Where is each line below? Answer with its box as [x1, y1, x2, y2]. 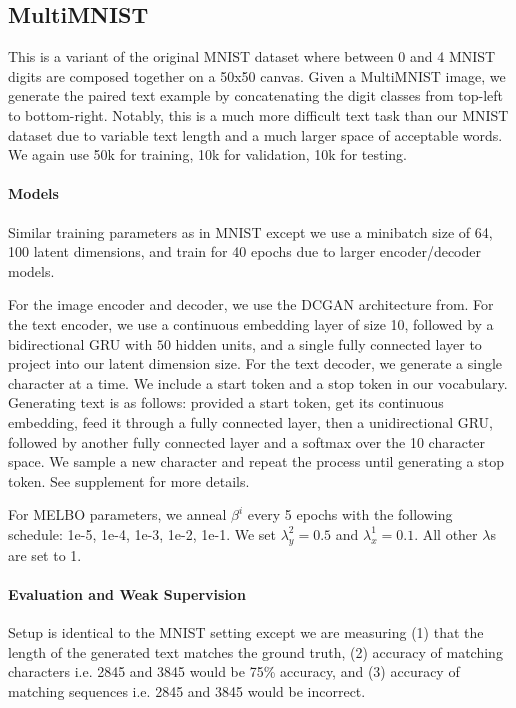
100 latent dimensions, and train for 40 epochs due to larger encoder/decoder [8, 241, 481, 262]
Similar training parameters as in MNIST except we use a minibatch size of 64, [8, 221, 493, 242]
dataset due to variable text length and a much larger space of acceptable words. [8, 124, 503, 145]
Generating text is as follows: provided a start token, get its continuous [8, 392, 444, 413]
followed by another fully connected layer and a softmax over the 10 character [8, 431, 486, 452]
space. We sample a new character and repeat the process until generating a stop [8, 451, 504, 472]
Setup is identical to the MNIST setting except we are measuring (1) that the [8, 622, 484, 643]
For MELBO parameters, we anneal [8, 504, 227, 525]
